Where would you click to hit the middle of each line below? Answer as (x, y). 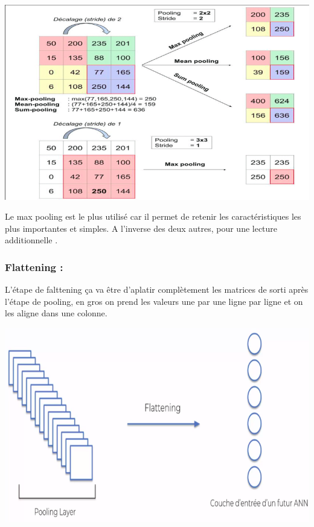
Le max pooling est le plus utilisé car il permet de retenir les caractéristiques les (153, 216)
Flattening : (34, 267)
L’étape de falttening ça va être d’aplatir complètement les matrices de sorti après (157, 289)
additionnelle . (31, 240)
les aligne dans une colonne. (56, 313)
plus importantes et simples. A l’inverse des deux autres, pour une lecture (141, 228)
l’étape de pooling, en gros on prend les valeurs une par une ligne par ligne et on (154, 301)
